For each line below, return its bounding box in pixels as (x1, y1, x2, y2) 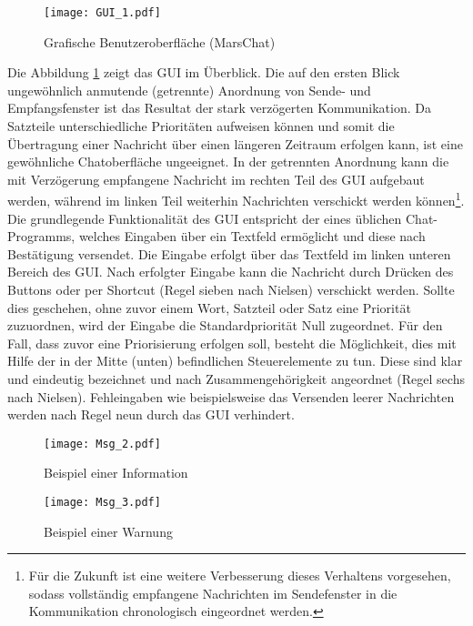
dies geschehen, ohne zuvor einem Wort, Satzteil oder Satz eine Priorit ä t (7, 298, 411, 317)
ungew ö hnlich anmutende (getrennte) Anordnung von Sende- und (7, 80, 371, 99)
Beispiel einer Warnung (44, 521, 173, 540)
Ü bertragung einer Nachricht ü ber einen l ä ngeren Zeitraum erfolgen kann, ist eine (7, 134, 463, 153)
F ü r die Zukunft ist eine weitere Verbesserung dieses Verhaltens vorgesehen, (28, 566, 451, 585)
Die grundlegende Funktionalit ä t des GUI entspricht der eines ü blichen (7, 208, 402, 227)
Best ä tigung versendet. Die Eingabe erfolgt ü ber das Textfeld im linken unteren (7, 244, 451, 263)
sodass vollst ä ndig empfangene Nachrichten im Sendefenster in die (28, 583, 398, 602)
